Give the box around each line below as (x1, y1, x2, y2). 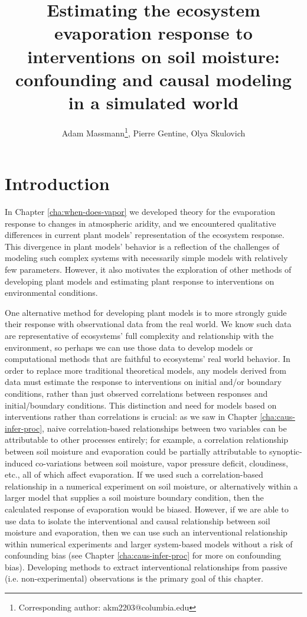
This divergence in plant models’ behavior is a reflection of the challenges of (5, 240, 279, 252)
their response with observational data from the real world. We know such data (5, 318, 292, 330)
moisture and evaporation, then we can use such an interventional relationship (5, 526, 288, 538)
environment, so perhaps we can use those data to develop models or (5, 341, 253, 353)
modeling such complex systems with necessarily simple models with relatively (5, 252, 288, 264)
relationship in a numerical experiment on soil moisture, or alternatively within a (5, 479, 298, 492)
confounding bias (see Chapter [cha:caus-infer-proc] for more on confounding (5, 549, 281, 561)
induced (5, 456, 33, 469)
